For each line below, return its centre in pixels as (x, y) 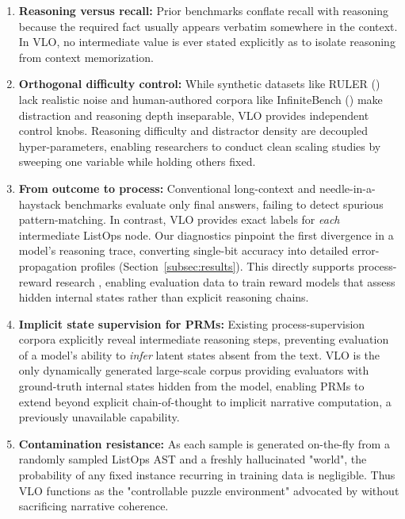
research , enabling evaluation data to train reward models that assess (225, 281)
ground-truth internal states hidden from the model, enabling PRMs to (191, 386)
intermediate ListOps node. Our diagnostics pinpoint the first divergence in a (206, 235)
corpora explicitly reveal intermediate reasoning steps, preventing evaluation (204, 339)
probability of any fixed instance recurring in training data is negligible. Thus (207, 475)
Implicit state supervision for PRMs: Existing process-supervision (192, 323)
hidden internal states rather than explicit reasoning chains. (164, 297)
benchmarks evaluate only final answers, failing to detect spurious (224, 204)
